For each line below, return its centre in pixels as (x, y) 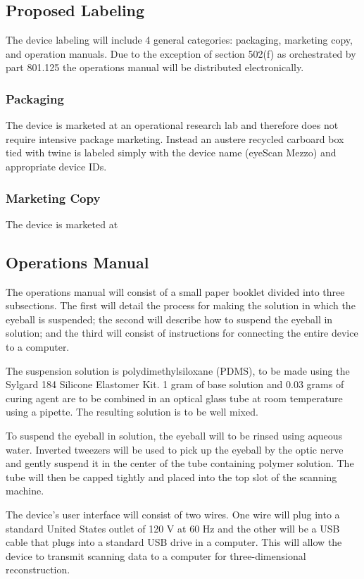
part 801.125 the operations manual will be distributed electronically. (155, 67)
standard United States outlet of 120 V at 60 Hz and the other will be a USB (173, 528)
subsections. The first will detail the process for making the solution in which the (181, 305)
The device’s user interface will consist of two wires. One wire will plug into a (173, 514)
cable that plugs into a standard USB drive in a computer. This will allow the (174, 542)
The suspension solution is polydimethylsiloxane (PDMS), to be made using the (178, 370)
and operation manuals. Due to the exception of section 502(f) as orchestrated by (181, 53)
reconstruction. (38, 569)
